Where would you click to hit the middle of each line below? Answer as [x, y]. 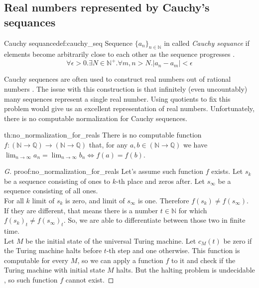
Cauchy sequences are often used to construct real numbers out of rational [118, 79]
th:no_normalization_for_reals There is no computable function [103, 135]
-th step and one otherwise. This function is [173, 250]
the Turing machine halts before [53, 250]
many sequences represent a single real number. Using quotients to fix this [117, 98]
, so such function [31, 279]
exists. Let [227, 171]
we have [195, 145]
